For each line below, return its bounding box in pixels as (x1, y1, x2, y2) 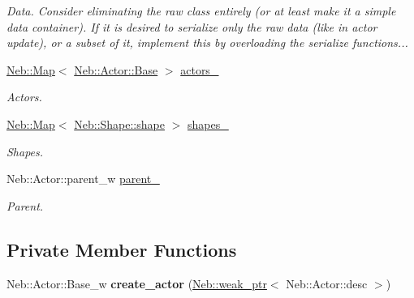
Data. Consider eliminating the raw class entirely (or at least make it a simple (6, 2, 396, 19)
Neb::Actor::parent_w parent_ (6, 170, 160, 187)
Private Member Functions (6, 236, 237, 262)
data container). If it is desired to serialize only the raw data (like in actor (6, 18, 377, 35)
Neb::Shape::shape (74, 115, 165, 132)
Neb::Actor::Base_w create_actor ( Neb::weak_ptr (6, 275, 267, 292)
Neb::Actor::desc (286, 275, 368, 292)
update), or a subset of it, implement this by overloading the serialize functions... (6, 34, 408, 51)
